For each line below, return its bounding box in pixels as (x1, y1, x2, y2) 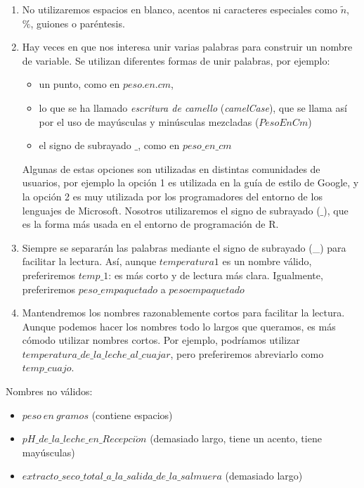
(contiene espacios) (91, 407, 173, 422)
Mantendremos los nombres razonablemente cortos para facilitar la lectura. (22, 305, 345, 320)
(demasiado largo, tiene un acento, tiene (150, 431, 322, 446)
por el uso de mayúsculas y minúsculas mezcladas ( (39, 114, 259, 129)
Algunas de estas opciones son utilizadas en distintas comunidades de (22, 161, 320, 176)
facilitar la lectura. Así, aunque (22, 254, 157, 269)
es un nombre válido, (222, 254, 312, 269)
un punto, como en (39, 77, 120, 91)
